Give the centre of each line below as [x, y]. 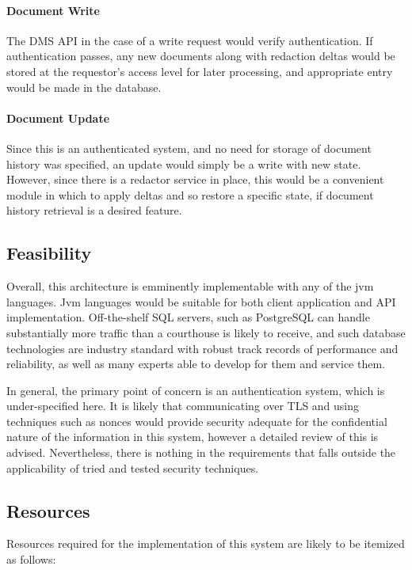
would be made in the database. [84, 87]
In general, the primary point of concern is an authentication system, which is [196, 390]
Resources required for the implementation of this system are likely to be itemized [206, 543]
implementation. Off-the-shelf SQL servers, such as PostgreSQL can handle [188, 317]
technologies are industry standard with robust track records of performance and [202, 348]
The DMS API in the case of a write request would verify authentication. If [190, 40]
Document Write [53, 10]
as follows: [31, 559]
